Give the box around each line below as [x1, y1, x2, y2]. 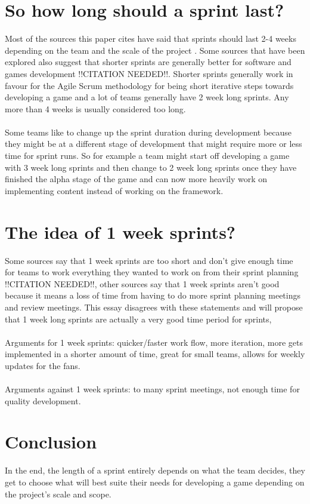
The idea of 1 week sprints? [5, 219, 236, 244]
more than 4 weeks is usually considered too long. [5, 102, 186, 115]
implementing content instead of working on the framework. [5, 184, 224, 196]
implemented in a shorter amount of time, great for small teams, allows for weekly [5, 348, 305, 360]
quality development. [5, 394, 81, 407]
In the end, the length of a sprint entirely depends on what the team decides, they [5, 464, 305, 477]
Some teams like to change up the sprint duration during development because [5, 125, 292, 138]
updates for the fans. [5, 359, 80, 371]
